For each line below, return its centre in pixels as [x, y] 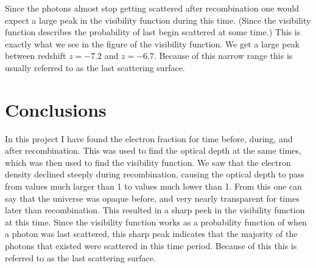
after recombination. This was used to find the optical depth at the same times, [153, 150]
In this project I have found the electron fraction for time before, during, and [149, 138]
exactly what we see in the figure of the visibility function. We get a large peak [152, 43]
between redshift [36, 56]
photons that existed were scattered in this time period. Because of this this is [151, 246]
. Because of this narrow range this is [223, 56]
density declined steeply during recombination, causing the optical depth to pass [155, 174]
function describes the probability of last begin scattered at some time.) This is [153, 32]
